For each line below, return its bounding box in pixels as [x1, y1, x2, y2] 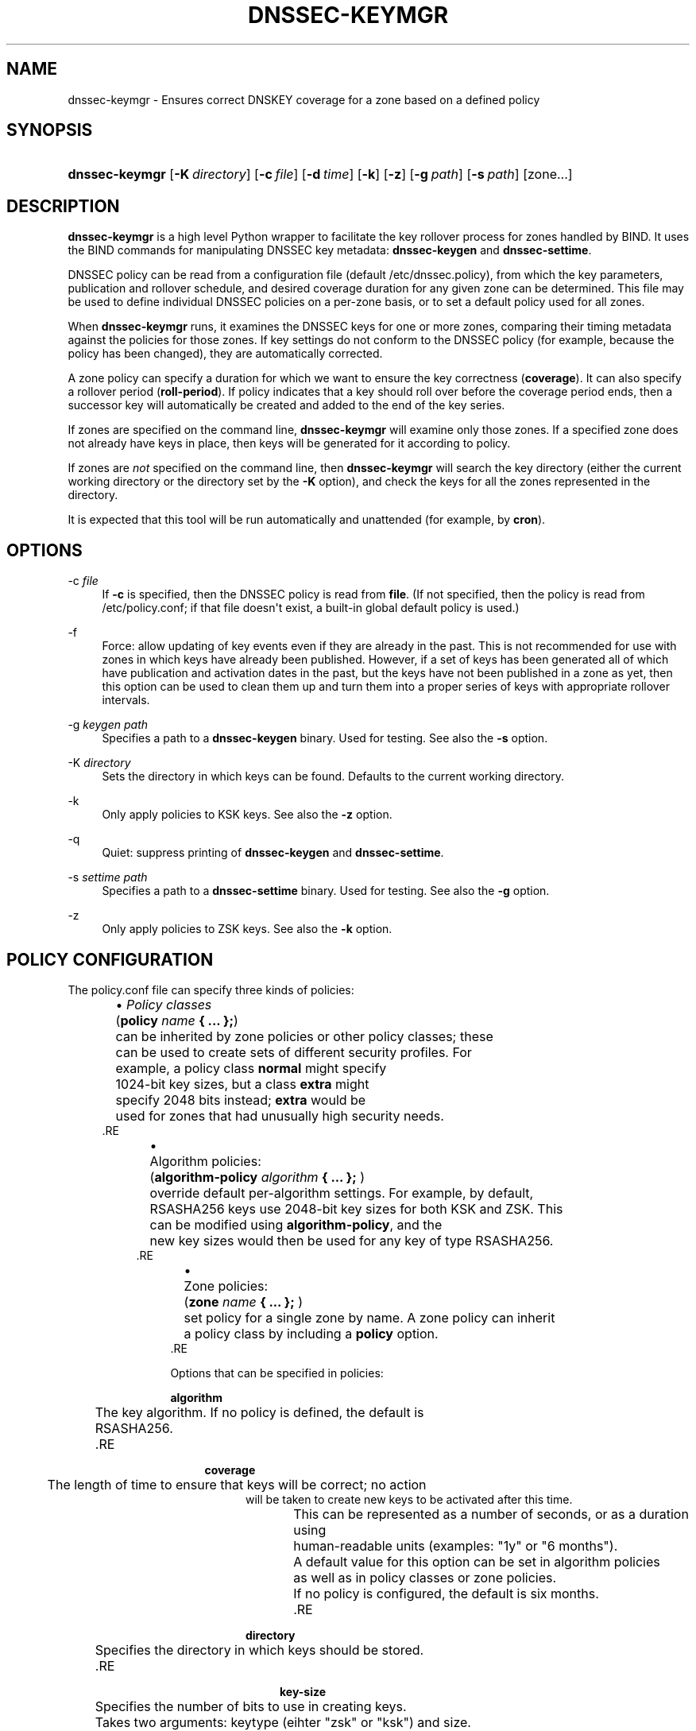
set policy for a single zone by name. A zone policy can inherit [184, 1309, 555, 1326]
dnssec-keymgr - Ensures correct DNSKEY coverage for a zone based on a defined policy [68, 92, 540, 106]
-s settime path [68, 870, 148, 885]
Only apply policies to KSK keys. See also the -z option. [102, 807, 392, 822]
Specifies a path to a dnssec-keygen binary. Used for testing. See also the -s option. [102, 731, 548, 745]
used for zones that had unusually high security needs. [115, 1107, 444, 1124]
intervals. [102, 693, 150, 707]
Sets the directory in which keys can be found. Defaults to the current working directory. [102, 769, 565, 784]
